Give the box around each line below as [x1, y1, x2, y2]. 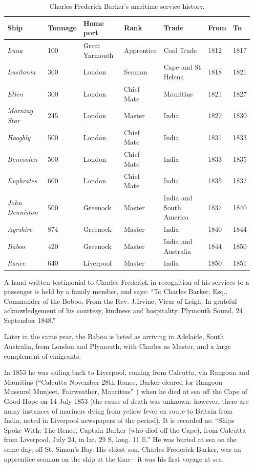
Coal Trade [163, 45, 197, 55]
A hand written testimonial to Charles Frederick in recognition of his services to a [4, 276, 250, 287]
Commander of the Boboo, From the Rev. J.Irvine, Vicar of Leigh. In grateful [4, 295, 237, 306]
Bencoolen [7, 154, 38, 164]
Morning [7, 105, 33, 116]
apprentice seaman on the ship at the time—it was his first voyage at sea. [4, 453, 224, 464]
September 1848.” [4, 315, 56, 325]
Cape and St [163, 62, 201, 72]
